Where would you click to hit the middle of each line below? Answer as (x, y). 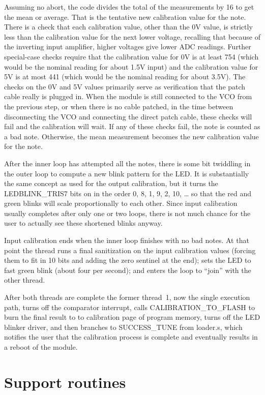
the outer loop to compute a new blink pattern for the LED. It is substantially (127, 173)
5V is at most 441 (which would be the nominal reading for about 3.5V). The (125, 77)
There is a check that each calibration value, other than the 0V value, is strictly (128, 27)
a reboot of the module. (41, 347)
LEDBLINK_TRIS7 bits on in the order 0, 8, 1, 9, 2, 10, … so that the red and (128, 193)
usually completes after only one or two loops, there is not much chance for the (127, 213)
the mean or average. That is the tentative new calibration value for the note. (125, 17)
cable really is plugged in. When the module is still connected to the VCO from (128, 96)
